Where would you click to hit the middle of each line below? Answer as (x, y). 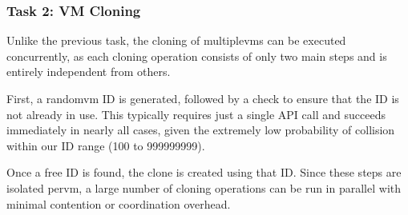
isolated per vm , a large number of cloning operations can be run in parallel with (204, 187)
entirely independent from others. (89, 72)
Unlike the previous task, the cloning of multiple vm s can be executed (176, 40)
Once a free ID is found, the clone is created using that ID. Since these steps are (204, 172)
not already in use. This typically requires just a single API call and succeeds (196, 114)
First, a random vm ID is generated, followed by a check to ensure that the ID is (203, 98)
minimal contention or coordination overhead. (119, 203)
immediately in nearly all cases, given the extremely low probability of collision (201, 130)
